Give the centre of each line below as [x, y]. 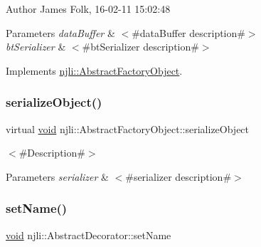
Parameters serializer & [57, 176]
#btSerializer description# [140, 47]
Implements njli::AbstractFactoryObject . [94, 70]
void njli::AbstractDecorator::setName [89, 235]
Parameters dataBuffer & [60, 32]
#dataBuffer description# [188, 32]
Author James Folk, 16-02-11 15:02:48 [88, 9]
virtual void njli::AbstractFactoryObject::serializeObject [128, 128]
